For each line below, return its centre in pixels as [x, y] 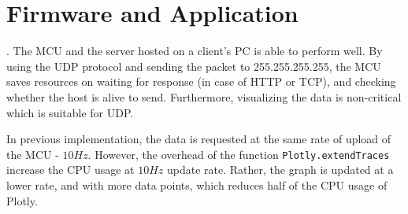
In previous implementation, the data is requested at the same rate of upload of [199, 139]
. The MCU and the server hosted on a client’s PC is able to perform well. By [195, 51]
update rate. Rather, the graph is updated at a [280, 170]
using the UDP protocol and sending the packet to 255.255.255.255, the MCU [194, 66]
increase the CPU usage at [70, 170]
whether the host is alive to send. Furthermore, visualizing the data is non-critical [204, 96]
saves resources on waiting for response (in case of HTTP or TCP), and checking [201, 81]
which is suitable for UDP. [70, 112]
